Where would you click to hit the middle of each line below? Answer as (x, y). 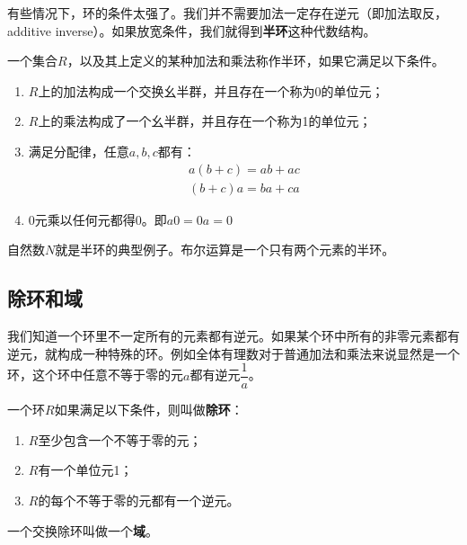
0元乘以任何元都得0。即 (97, 219)
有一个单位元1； (85, 470)
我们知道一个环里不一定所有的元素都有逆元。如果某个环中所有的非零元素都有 (233, 336)
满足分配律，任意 (79, 151)
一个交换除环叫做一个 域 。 (83, 530)
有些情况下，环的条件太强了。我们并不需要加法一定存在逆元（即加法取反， (227, 13)
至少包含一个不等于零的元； (120, 439)
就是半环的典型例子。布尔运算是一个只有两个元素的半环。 (225, 250)
